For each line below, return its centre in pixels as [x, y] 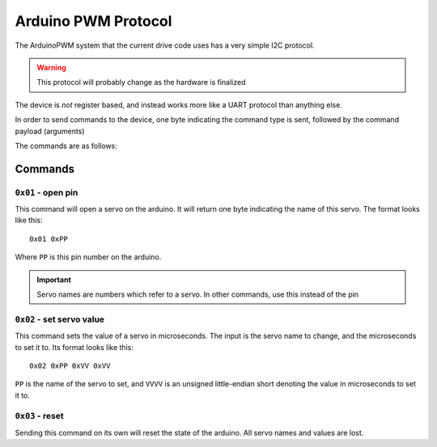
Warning [51, 67]
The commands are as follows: [66, 145]
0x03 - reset [39, 416]
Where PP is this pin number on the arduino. [88, 257]
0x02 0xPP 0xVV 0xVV [70, 365]
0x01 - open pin [47, 192]
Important [54, 280]
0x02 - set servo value [60, 319]
